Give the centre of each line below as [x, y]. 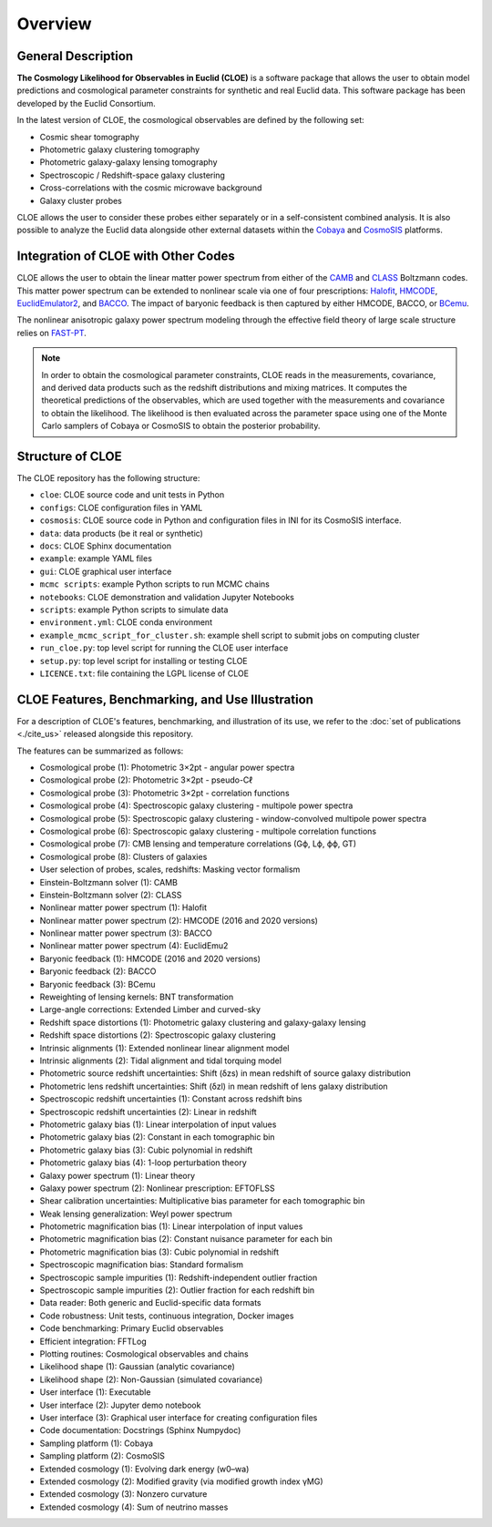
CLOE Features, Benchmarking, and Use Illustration [165, 699]
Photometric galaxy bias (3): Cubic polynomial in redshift [146, 1150]
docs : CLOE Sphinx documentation [106, 546]
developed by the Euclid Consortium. [87, 103]
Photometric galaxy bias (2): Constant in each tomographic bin [157, 1137]
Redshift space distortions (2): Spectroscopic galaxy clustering [158, 1035]
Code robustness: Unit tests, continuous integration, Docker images [167, 1316]
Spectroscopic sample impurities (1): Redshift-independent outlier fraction [179, 1277]
